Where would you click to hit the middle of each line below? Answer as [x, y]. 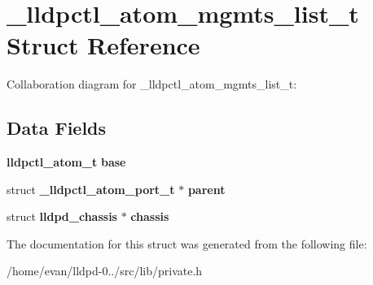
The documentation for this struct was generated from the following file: [187, 243]
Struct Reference [103, 45]
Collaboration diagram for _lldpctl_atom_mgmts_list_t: [152, 84]
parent [206, 189]
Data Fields [57, 128]
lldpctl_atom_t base [66, 162]
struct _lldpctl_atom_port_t [91, 189]
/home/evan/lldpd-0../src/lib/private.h [105, 271]
